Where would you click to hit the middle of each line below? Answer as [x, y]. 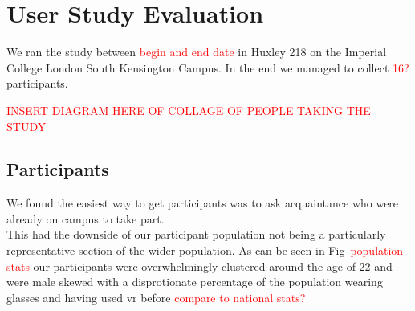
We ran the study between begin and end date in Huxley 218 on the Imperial [197, 52]
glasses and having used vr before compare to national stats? [156, 297]
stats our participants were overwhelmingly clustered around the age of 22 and [199, 266]
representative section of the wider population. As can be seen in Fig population [205, 250]
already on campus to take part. [85, 218]
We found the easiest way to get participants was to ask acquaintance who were [203, 203]
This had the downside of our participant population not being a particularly [196, 234]
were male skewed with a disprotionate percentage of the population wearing [195, 282]
